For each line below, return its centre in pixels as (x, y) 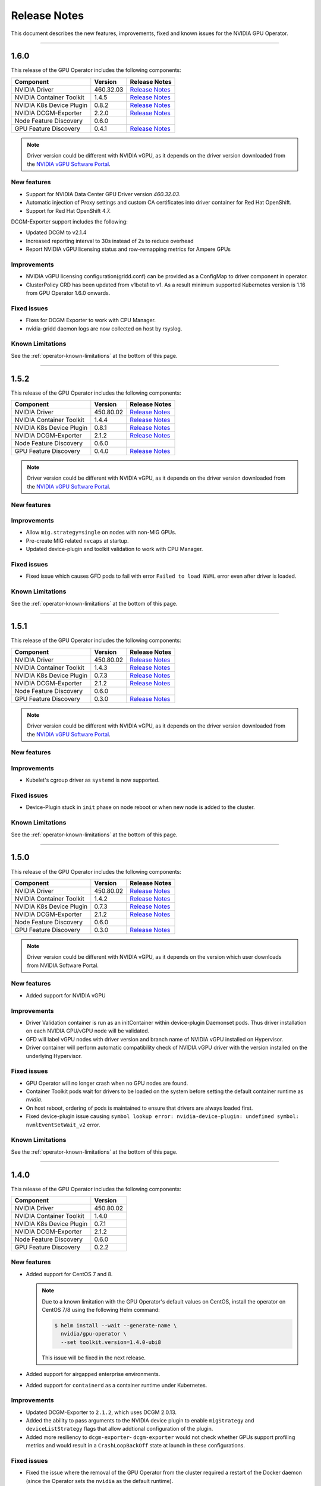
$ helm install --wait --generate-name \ (116, 1325)
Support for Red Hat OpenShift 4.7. (68, 210)
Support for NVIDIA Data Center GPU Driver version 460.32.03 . (103, 194)
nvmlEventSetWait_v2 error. (63, 1125)
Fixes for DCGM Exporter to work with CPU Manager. (91, 320)
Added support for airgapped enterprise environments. (93, 1374)
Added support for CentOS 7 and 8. (69, 1274)
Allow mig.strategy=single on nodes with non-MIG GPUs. (101, 533)
